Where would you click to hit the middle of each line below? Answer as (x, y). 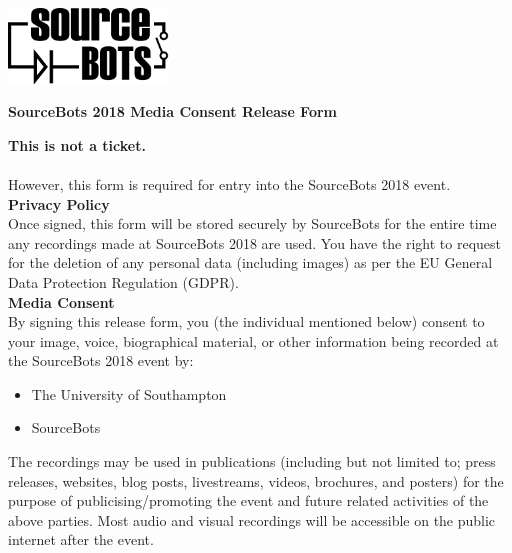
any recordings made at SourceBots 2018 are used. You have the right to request (255, 242)
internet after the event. (81, 539)
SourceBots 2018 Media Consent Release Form (173, 111)
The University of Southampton (129, 393)
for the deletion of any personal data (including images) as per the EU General (250, 262)
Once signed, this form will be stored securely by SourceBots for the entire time (252, 223)
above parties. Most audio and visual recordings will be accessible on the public (252, 519)
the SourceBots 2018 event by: (101, 360)
